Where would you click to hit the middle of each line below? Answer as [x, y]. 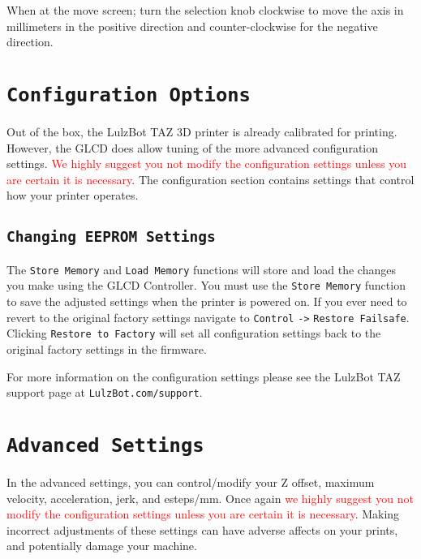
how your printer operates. [73, 195]
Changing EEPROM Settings [111, 237]
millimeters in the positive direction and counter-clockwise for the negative [192, 26]
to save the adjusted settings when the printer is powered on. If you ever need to [207, 301]
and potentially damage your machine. [102, 546]
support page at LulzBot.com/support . [105, 392]
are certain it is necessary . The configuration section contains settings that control [210, 179]
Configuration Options [129, 95]
